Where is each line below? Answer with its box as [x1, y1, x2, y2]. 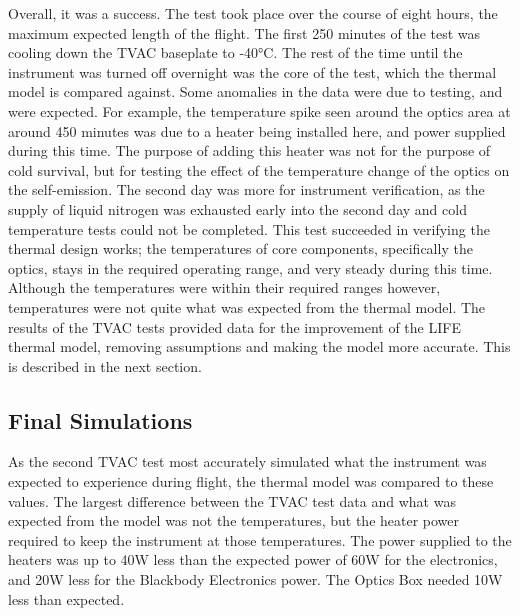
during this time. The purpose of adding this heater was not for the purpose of [8, 140, 491, 161]
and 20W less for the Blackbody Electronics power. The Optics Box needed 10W [8, 569, 503, 590]
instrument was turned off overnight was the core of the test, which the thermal [8, 61, 497, 82]
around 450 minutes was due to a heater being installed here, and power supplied [8, 120, 506, 141]
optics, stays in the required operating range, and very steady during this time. [8, 257, 493, 278]
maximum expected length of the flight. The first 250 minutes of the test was [8, 22, 481, 43]
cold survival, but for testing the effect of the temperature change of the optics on [8, 159, 510, 180]
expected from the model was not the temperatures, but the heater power [8, 510, 460, 531]
